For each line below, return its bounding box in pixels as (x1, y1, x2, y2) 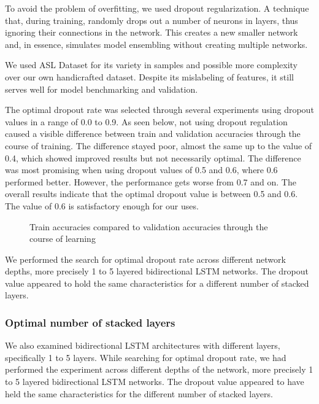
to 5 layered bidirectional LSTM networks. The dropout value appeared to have (5, 375, 304, 388)
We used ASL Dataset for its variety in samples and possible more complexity (5, 58, 298, 71)
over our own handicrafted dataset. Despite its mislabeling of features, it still (5, 70, 294, 83)
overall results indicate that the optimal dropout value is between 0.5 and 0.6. (5, 187, 298, 200)
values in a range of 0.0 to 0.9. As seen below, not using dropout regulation (5, 115, 288, 128)
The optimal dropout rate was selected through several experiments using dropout (5, 103, 314, 116)
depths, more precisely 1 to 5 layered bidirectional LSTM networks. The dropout (5, 265, 309, 278)
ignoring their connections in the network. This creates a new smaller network (5, 26, 298, 39)
